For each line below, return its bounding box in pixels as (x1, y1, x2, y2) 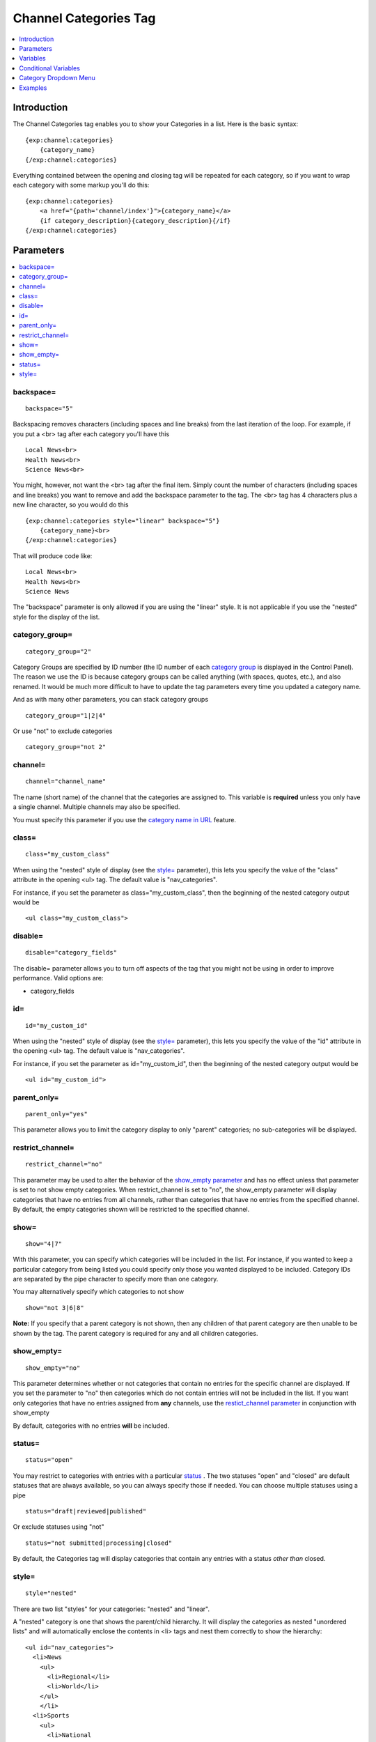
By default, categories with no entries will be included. (13, 1421, 170, 1430)
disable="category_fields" (25, 948, 118, 957)
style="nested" (25, 1589, 77, 1597)
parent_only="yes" (25, 1110, 88, 1118)
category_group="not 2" (25, 743, 107, 751)
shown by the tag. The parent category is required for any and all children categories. (13, 1329, 258, 1337)
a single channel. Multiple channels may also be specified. (13, 803, 180, 811)
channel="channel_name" (25, 778, 107, 785)
